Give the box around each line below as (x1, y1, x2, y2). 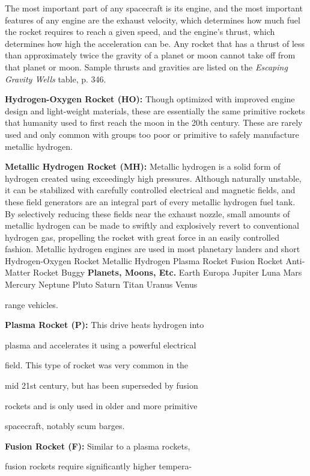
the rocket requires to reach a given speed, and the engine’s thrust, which (5, 25, 275, 38)
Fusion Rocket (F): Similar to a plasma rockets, (5, 439, 190, 452)
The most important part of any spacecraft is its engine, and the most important (5, 2, 303, 14)
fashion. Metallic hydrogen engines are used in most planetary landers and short (5, 243, 300, 255)
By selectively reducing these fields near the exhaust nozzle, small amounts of (5, 207, 290, 220)
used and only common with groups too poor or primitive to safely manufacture (5, 128, 299, 140)
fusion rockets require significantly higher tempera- (5, 460, 192, 472)
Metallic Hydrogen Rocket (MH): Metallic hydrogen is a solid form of (5, 160, 281, 173)
